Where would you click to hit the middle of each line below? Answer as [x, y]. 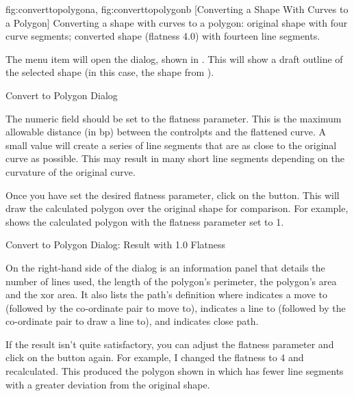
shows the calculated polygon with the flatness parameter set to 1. [145, 221]
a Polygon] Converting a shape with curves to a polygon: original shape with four [177, 22]
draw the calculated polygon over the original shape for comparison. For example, [177, 208]
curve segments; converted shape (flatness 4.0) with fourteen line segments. [163, 36]
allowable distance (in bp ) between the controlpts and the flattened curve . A [166, 132]
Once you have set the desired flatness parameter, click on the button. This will [173, 195]
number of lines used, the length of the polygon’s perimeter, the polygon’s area [171, 281]
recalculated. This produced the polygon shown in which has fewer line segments [175, 371]
